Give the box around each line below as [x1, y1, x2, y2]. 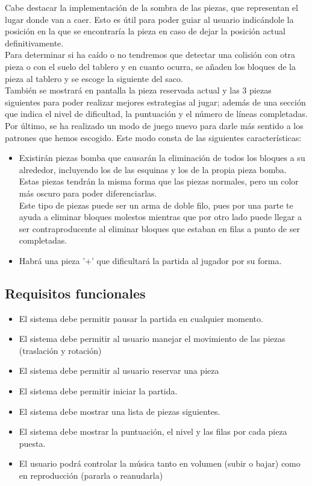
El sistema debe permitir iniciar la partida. [19, 385, 178, 397]
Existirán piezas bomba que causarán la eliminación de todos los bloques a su [19, 151, 305, 164]
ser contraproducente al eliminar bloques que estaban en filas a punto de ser [19, 222, 300, 235]
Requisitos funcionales [5, 283, 146, 302]
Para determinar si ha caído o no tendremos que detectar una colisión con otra [5, 48, 296, 61]
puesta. [19, 437, 46, 449]
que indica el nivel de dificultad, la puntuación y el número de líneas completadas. [5, 107, 308, 120]
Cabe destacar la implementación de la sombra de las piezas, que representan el [5, 1, 298, 13]
